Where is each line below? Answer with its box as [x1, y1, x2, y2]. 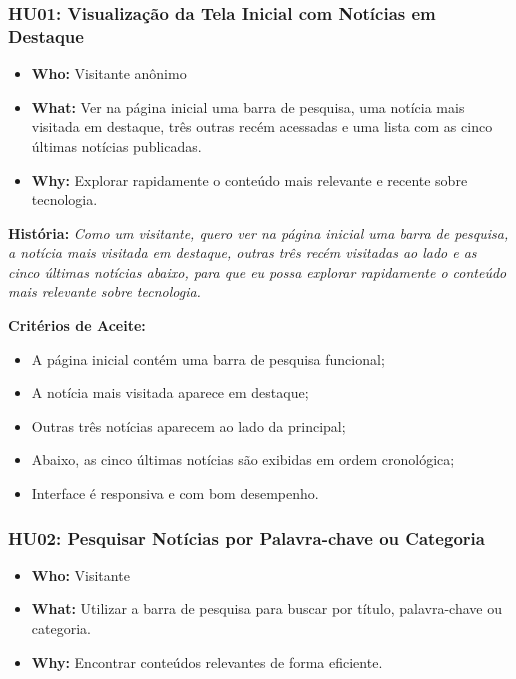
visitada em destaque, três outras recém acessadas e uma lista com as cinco [31, 116, 493, 137]
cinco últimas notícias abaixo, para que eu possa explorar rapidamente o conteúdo [8, 261, 507, 282]
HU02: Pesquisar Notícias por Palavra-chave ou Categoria [8, 525, 485, 550]
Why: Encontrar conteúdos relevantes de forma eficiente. [31, 651, 383, 672]
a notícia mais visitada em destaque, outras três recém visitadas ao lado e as [8, 242, 477, 263]
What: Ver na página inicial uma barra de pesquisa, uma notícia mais [31, 96, 465, 117]
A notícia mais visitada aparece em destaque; [31, 382, 309, 403]
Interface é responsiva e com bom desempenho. [31, 483, 319, 504]
